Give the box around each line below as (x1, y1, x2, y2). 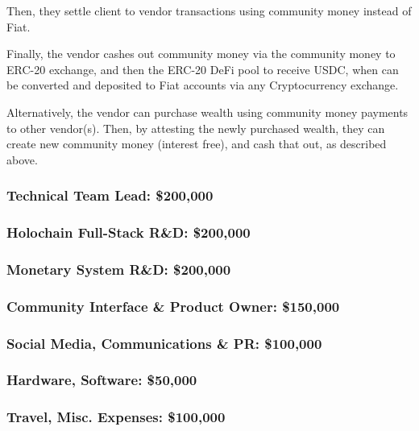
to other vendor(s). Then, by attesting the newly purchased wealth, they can (6, 119, 385, 136)
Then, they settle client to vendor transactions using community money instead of (6, 2, 412, 19)
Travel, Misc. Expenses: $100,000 (6, 407, 226, 427)
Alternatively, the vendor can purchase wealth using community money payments (6, 103, 409, 120)
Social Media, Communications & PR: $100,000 (6, 333, 322, 353)
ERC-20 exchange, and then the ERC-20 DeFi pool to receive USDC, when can (6, 60, 399, 77)
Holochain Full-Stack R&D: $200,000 (6, 222, 251, 242)
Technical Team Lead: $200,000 (6, 185, 214, 205)
